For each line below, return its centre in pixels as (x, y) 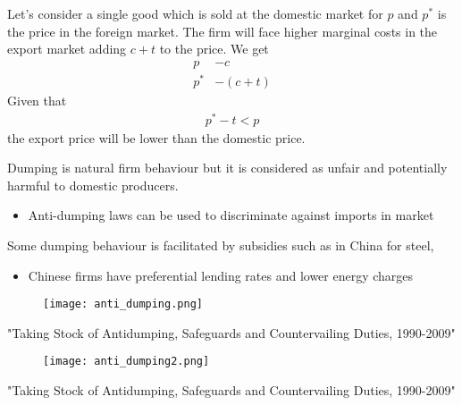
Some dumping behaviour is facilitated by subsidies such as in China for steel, (221, 245)
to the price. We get (214, 49)
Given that (37, 100)
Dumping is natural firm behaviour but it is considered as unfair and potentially (227, 168)
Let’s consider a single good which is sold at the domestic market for (195, 13)
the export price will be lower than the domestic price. (156, 137)
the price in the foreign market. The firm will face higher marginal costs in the (223, 31)
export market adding (67, 49)
